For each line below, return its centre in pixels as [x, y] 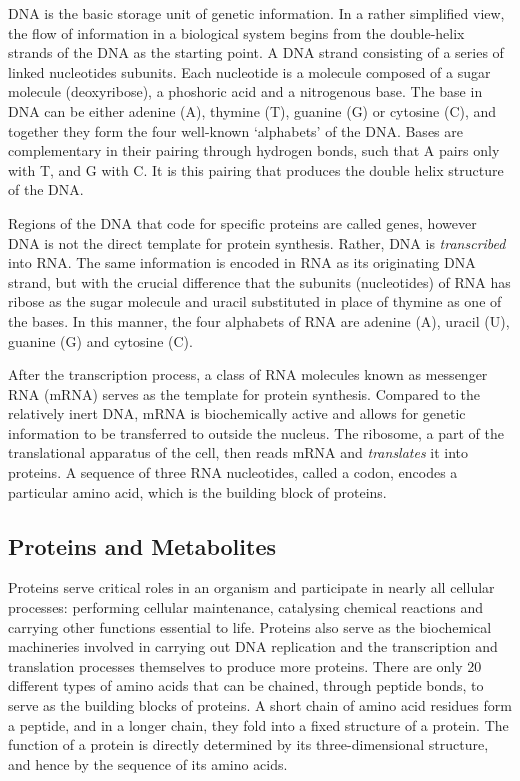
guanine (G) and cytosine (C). [100, 340]
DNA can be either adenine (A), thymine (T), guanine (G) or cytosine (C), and [252, 110]
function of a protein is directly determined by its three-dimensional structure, [248, 744]
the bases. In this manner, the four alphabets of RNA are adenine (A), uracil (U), [259, 320]
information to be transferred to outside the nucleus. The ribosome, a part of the [256, 432]
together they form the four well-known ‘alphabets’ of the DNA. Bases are [235, 130]
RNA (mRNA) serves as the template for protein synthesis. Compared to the [244, 393]
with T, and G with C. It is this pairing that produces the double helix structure [256, 169]
